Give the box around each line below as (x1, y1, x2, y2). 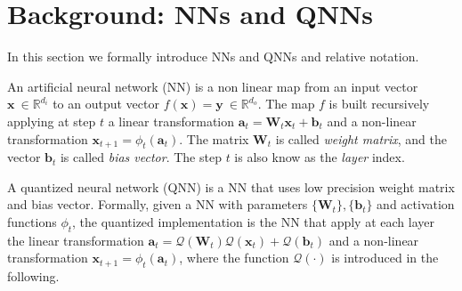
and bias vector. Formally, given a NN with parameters (7, 195, 308, 214)
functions (7, 213, 57, 231)
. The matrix (179, 129, 249, 148)
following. (7, 267, 60, 286)
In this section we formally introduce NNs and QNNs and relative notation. (7, 47, 419, 66)
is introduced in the (331, 248, 439, 267)
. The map (257, 94, 315, 113)
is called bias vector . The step (60, 148, 222, 166)
